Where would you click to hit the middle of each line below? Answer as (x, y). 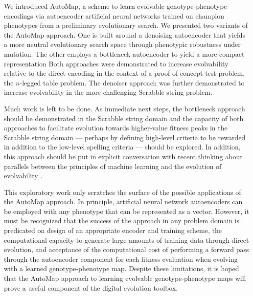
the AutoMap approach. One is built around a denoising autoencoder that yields (125, 34)
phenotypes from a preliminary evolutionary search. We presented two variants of (126, 25)
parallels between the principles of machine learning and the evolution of (113, 166)
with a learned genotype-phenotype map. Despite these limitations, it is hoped (122, 268)
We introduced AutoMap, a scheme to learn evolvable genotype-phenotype (115, 6)
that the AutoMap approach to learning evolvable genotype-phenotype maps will (125, 278)
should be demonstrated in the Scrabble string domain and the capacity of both (124, 118)
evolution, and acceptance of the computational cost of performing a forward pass (126, 249)
